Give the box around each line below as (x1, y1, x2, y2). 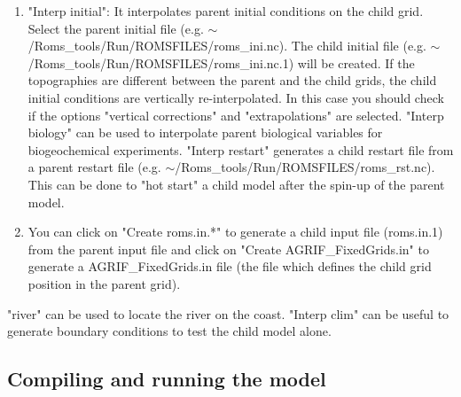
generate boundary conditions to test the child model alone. (7, 322, 332, 340)
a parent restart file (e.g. (27, 158, 161, 176)
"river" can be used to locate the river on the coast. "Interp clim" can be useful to (7, 304, 449, 323)
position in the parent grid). (27, 274, 181, 292)
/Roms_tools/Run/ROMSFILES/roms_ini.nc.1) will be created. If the (27, 53, 415, 72)
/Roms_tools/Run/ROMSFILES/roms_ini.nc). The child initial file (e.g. (27, 36, 426, 55)
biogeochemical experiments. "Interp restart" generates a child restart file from (27, 140, 454, 159)
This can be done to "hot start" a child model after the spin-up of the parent (27, 175, 445, 193)
